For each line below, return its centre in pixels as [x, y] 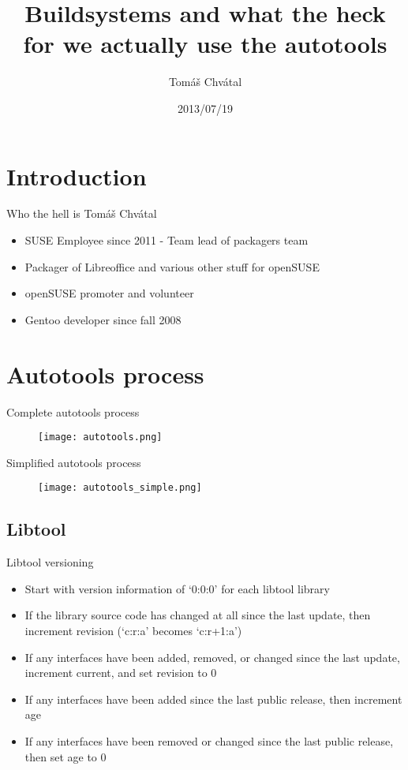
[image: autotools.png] [100, 437]
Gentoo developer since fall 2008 [103, 319]
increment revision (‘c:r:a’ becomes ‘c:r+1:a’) [133, 631]
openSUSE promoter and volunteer [109, 293]
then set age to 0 [66, 756]
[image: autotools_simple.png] [120, 488]
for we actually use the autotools [205, 44]
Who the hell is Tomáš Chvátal [82, 213]
